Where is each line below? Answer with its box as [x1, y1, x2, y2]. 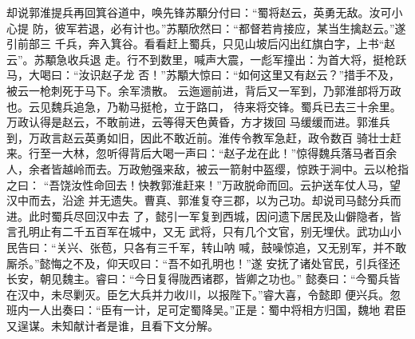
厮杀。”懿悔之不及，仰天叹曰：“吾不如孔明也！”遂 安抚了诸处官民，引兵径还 [6, 254, 401, 271]
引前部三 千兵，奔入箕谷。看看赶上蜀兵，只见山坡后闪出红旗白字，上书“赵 [6, 35, 396, 52]
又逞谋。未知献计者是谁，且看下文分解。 [6, 317, 219, 333]
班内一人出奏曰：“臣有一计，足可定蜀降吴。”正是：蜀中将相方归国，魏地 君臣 [6, 301, 406, 318]
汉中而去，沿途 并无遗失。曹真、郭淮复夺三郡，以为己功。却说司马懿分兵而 [6, 192, 401, 209]
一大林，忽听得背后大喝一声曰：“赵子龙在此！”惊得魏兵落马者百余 [50, 145, 397, 162]
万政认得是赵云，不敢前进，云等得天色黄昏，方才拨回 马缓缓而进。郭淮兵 [6, 114, 390, 130]
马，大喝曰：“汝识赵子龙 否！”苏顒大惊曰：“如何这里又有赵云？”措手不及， [6, 66, 401, 83]
